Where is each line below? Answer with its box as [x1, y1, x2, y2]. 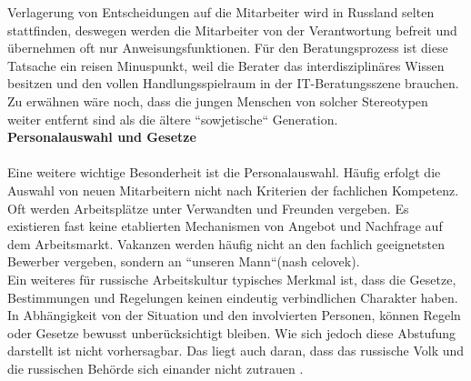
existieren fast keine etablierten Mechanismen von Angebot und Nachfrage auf [7, 216, 443, 236]
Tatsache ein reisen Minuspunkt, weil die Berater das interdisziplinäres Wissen [7, 55, 445, 75]
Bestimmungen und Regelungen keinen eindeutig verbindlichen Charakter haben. [7, 287, 458, 306]
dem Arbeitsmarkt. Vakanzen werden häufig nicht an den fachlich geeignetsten [7, 234, 445, 253]
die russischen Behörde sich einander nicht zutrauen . [7, 358, 304, 377]
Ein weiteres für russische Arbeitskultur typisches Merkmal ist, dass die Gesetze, [7, 269, 456, 288]
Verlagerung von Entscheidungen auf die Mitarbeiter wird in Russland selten [7, 3, 435, 21]
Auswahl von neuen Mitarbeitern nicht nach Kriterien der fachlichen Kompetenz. [7, 180, 459, 199]
